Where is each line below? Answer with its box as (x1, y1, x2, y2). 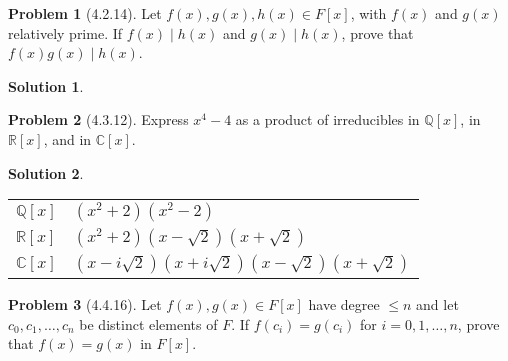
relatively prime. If (8, 22, 123, 43)
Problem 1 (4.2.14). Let (8, 3, 162, 23)
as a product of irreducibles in (235, 109, 420, 130)
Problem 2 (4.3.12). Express (8, 109, 189, 130)
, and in (43, 128, 92, 149)
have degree (308, 294, 380, 315)
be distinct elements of (79, 313, 218, 334)
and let (416, 294, 459, 315)
